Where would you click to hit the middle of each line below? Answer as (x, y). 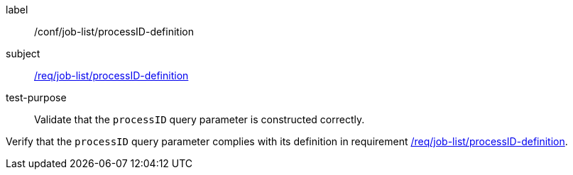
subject (23, 53)
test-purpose (36, 97)
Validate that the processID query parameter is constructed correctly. (200, 119)
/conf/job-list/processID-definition (114, 32)
